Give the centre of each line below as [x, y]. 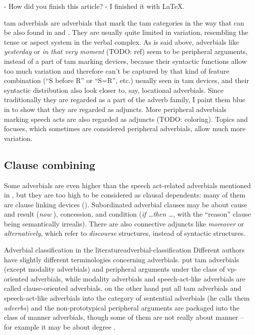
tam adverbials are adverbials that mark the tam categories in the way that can [124, 22]
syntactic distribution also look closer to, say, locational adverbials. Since [114, 90]
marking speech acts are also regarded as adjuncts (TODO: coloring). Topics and [126, 119]
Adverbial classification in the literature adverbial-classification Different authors [124, 250]
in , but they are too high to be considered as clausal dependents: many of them [125, 195]
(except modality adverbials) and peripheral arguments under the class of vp [119, 269]
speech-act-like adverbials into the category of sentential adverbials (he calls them [127, 298]
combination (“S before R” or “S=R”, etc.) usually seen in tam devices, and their [127, 80]
